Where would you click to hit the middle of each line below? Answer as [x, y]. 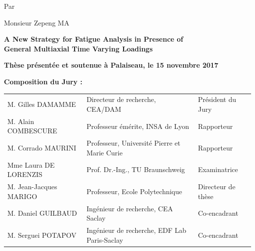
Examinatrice [218, 169]
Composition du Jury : [43, 81]
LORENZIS [25, 174]
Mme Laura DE [31, 164]
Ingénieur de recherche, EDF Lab [136, 230]
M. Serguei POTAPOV [42, 235]
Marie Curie [104, 152]
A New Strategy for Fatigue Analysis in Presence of [94, 39]
